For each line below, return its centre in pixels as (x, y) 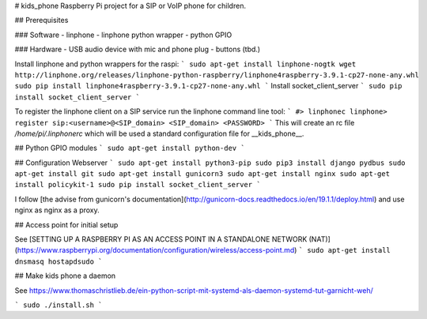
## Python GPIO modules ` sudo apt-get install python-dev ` (130, 148)
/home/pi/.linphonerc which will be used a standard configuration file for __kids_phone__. (159, 133)
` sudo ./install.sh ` (59, 305)
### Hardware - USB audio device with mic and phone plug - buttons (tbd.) (138, 49)
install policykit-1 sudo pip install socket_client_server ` (138, 185)
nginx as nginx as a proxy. (57, 210)
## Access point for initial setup (66, 224)
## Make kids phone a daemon (65, 276)
